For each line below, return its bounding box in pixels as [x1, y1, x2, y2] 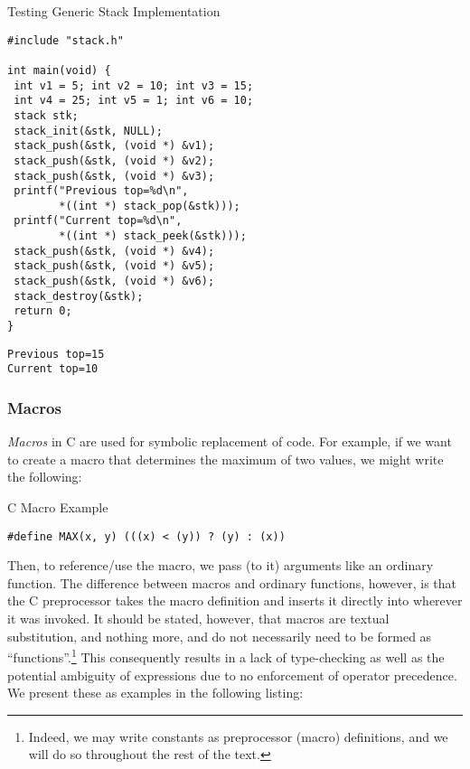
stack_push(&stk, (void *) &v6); [14, 275, 215, 288]
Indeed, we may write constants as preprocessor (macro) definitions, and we [28, 727, 448, 746]
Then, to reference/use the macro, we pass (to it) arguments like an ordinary [7, 556, 434, 575]
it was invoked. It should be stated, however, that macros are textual [7, 609, 390, 628]
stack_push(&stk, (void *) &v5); [14, 259, 215, 273]
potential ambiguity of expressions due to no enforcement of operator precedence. [7, 665, 457, 684]
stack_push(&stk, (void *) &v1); [14, 139, 215, 153]
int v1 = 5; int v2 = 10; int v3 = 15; [14, 79, 254, 92]
